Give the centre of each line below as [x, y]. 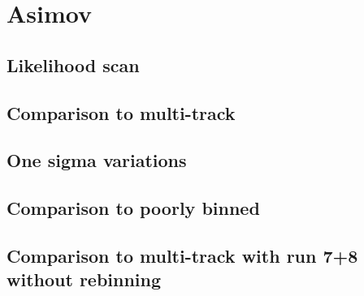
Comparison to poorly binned [133, 208]
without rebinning [84, 279]
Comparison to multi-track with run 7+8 [182, 255]
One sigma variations [97, 160]
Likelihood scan [73, 64]
